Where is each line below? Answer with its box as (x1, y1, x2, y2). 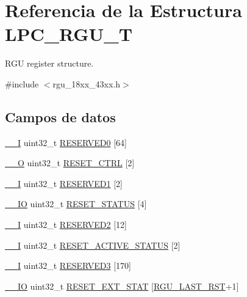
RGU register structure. (5, 57, 94, 70)
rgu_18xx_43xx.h (52, 77, 121, 90)
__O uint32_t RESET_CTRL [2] (5, 156, 135, 169)
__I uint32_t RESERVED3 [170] (5, 259, 131, 272)
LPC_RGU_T (5, 21, 133, 46)
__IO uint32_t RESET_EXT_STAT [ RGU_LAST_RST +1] (5, 279, 239, 292)
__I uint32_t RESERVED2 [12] (5, 218, 127, 231)
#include (5, 77, 39, 90)
